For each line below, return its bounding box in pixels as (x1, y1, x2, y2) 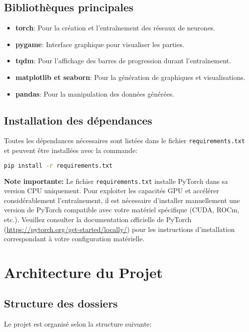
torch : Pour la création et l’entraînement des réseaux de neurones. (15, 23, 216, 33)
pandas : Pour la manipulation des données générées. (15, 88, 175, 99)
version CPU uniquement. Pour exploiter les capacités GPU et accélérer (4, 185, 219, 196)
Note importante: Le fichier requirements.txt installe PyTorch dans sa (4, 176, 228, 186)
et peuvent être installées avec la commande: (4, 145, 137, 155)
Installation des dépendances (4, 112, 153, 128)
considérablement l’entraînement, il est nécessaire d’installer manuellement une (4, 195, 240, 205)
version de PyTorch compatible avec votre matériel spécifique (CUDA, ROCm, (4, 204, 240, 215)
